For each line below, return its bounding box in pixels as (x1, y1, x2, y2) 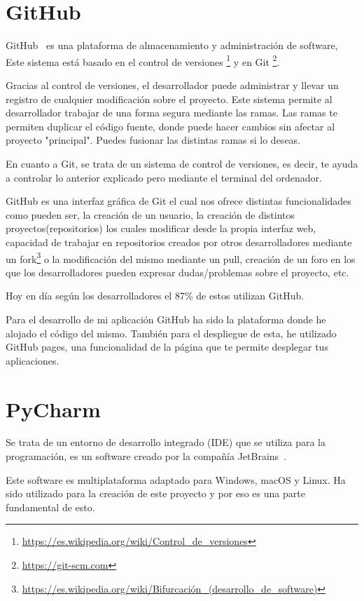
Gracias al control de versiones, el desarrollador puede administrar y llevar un (6, 77, 339, 92)
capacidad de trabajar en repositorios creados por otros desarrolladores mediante (6, 234, 352, 249)
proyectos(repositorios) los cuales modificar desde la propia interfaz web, (6, 221, 316, 236)
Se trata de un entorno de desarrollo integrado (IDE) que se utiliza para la (6, 435, 325, 450)
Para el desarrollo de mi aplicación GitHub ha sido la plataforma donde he (6, 311, 326, 326)
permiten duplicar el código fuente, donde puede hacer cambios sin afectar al (6, 119, 335, 133)
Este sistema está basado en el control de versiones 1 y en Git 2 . (6, 52, 280, 69)
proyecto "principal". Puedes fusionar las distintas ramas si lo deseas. (6, 133, 301, 147)
